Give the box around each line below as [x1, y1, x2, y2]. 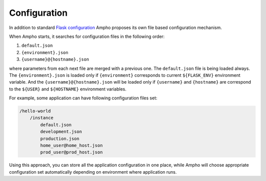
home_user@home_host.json [40, 143, 103, 148]
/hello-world [19, 108, 51, 114]
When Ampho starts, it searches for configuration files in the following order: [9, 33, 165, 39]
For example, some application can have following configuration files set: [9, 95, 158, 101]
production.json [40, 136, 80, 141]
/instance [30, 115, 54, 121]
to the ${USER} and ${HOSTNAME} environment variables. [9, 86, 127, 92]
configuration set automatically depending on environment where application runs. [9, 169, 177, 175]
